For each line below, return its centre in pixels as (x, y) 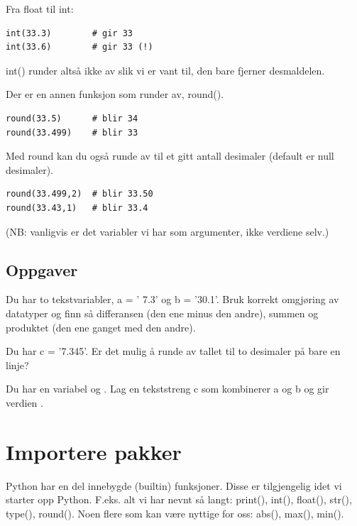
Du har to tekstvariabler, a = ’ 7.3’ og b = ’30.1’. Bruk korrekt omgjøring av (172, 299)
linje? (17, 365)
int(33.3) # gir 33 (69, 33)
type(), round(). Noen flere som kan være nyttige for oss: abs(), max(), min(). (175, 513)
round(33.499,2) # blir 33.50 (79, 194)
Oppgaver (42, 269)
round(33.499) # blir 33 (72, 132)
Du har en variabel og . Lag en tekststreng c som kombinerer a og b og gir (167, 389)
